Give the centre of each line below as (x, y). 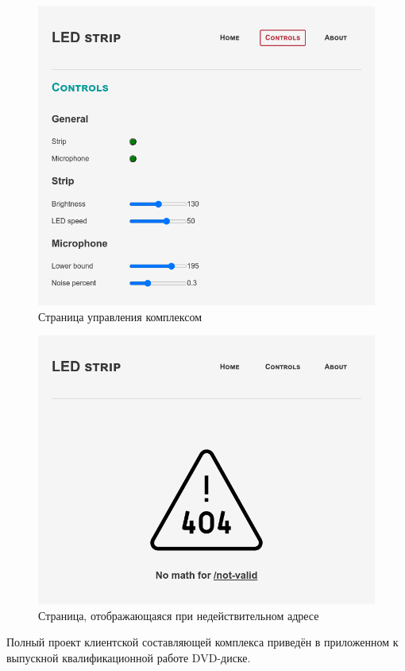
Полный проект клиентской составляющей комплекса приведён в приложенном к (202, 642)
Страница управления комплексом (120, 316)
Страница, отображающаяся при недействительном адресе (179, 615)
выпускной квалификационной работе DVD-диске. (129, 657)
